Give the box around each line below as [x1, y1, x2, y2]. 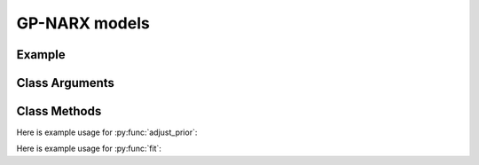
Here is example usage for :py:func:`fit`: [16, 143, 161, 154]
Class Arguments [16, 75, 115, 90]
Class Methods [16, 104, 102, 119]
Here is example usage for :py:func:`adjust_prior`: [16, 127, 198, 137]
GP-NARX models [16, 13, 150, 33]
